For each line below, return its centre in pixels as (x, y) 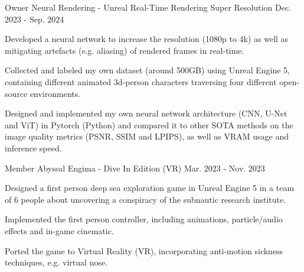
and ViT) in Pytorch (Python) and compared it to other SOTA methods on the (149, 124)
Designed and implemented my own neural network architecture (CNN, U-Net (146, 113)
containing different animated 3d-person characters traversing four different (141, 81)
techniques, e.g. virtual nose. (56, 262)
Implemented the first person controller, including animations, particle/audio (144, 219)
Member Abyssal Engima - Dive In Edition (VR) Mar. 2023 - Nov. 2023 (135, 168)
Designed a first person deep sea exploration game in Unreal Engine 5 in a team (150, 188)
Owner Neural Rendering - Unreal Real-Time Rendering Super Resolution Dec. (148, 7)
